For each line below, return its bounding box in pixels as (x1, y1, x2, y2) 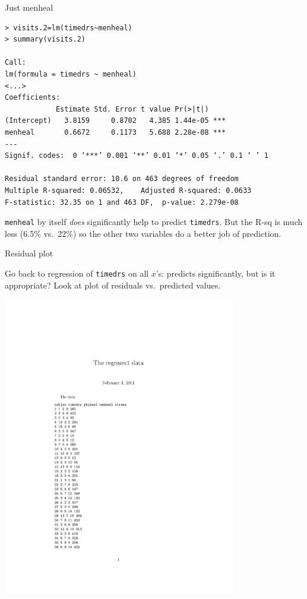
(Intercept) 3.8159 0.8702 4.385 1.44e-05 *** (5, 116, 226, 125)
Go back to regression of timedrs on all (5, 267, 149, 279)
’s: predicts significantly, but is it (156, 267, 276, 279)
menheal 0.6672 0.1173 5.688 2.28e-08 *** (5, 128, 226, 137)
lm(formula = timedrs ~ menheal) (5, 69, 137, 78)
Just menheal (5, 1, 53, 13)
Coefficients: (5, 93, 61, 102)
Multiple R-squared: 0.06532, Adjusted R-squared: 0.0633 (5, 186, 252, 195)
